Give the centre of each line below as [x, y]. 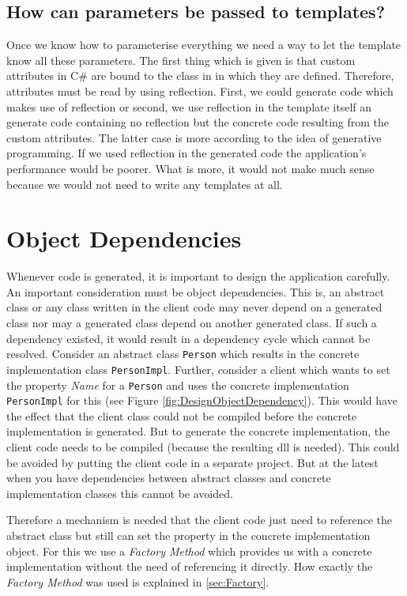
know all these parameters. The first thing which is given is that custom [181, 60]
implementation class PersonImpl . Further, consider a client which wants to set [198, 369]
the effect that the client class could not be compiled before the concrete [182, 415]
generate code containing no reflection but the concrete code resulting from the [198, 122]
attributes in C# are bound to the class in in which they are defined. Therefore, [200, 75]
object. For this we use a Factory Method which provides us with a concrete [189, 551]
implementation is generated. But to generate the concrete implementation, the [198, 431]
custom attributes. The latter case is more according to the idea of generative [194, 137]
